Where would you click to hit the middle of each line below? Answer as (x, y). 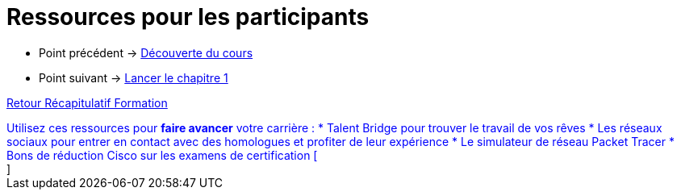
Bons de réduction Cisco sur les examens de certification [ (162, 155)
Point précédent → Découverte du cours (146, 52)
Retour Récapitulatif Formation (87, 102)
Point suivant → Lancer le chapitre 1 (134, 77)
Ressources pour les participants (188, 17)
